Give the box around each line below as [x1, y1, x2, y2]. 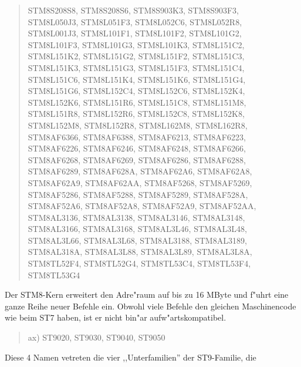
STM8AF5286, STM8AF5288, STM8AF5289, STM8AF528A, [28, 188, 248, 200]
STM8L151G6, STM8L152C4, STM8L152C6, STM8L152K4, [28, 85, 245, 97]
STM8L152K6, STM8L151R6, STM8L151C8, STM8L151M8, [28, 96, 246, 108]
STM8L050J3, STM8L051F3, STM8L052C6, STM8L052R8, [28, 15, 242, 28]
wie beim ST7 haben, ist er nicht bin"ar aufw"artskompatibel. [5, 311, 226, 324]
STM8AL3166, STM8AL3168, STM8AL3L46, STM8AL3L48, [28, 223, 247, 235]
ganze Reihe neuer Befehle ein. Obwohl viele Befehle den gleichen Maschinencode [5, 299, 296, 312]
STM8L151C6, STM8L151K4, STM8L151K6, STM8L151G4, [28, 73, 246, 85]
